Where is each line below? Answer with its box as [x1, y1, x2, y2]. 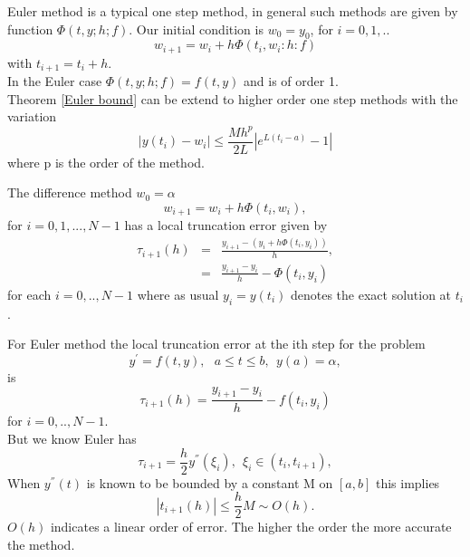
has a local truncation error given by [124, 216, 328, 235]
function [7, 19, 53, 38]
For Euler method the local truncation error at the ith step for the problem [7, 334, 426, 353]
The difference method [7, 183, 132, 202]
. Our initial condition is [129, 19, 264, 38]
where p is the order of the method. [7, 152, 205, 171]
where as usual [137, 284, 219, 303]
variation [7, 107, 57, 126]
